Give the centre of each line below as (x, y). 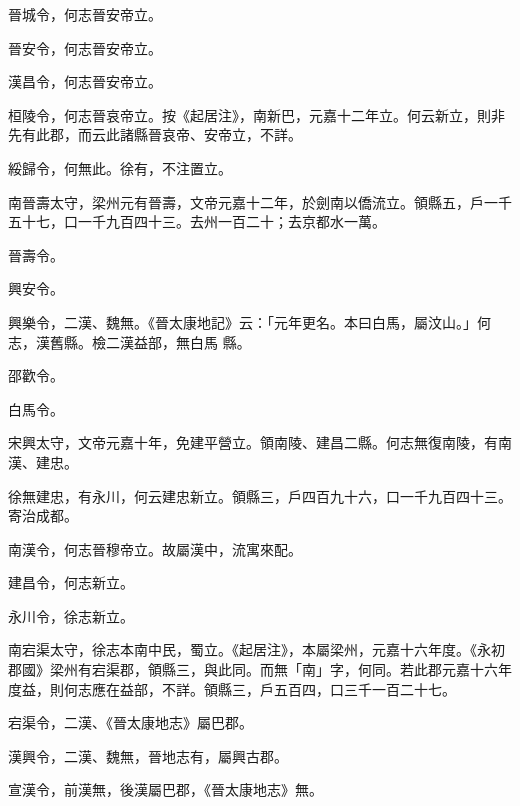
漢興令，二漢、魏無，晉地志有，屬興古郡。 (148, 755)
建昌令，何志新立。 (71, 582)
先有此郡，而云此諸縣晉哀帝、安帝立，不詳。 (155, 134)
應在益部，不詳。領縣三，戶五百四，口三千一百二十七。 (273, 688)
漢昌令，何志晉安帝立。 (85, 81)
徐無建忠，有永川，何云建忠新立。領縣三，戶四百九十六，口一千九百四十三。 (260, 495)
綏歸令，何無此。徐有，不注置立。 (120, 167)
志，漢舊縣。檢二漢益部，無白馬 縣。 (129, 341)
